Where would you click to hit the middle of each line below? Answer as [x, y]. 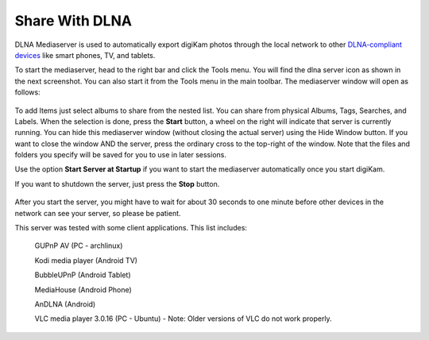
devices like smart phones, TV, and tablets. [85, 55]
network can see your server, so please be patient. [98, 213]
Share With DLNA [73, 21]
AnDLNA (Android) [65, 304]
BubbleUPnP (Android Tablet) [83, 275]
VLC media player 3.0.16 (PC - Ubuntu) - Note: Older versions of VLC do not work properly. [184, 319]
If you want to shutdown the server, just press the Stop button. [117, 184]
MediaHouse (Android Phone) [83, 289]
